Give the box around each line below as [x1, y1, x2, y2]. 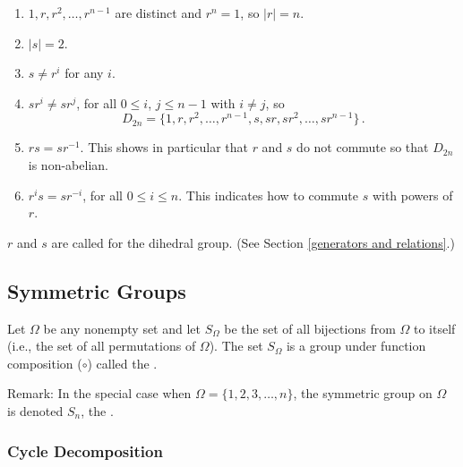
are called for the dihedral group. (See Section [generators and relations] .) [51, 233, 455, 251]
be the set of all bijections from [224, 318, 396, 337]
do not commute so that [296, 138, 429, 157]
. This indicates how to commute [178, 185, 359, 204]
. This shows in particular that [80, 138, 248, 157]
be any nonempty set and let [43, 318, 201, 337]
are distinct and [115, 4, 201, 21]
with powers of [372, 185, 453, 204]
